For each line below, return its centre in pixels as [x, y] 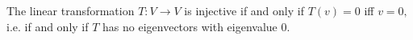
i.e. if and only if [48, 26]
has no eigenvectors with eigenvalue [190, 26]
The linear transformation [71, 10]
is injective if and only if [244, 10]
